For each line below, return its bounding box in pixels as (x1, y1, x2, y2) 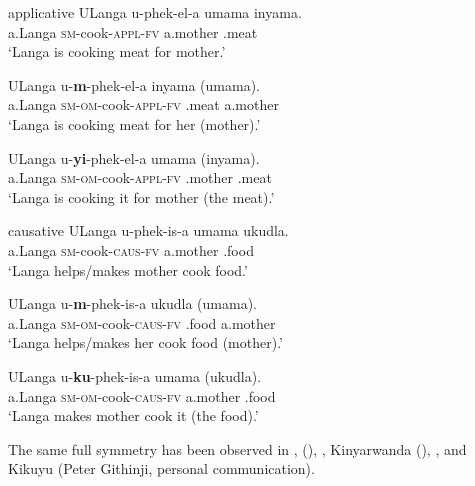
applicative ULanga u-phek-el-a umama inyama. (8, 2, 302, 22)
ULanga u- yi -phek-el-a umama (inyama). (8, 147, 260, 168)
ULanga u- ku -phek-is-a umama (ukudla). (8, 365, 262, 386)
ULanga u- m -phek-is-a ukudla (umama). (8, 293, 257, 314)
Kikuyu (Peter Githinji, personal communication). (8, 458, 315, 479)
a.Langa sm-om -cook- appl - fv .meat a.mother (8, 94, 279, 115)
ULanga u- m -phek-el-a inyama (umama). (8, 74, 261, 95)
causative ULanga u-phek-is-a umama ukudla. (8, 220, 289, 241)
